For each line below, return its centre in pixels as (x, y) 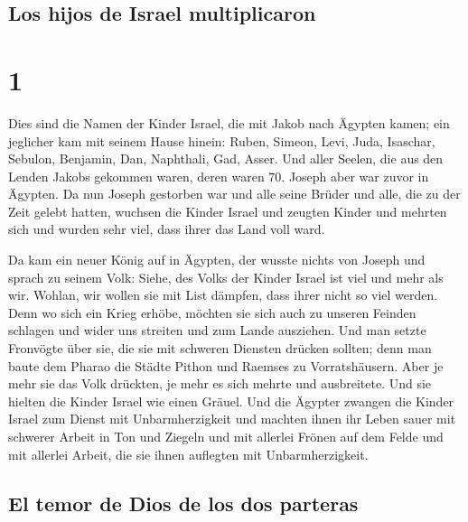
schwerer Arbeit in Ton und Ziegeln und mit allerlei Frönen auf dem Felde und (226, 436)
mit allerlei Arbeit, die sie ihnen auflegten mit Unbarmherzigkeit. (188, 454)
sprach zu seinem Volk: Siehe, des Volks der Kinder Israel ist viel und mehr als (226, 277)
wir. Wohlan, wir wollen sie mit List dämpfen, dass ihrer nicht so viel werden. (223, 295)
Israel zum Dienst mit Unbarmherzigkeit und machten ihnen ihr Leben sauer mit (232, 419)
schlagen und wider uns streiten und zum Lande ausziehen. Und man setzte (217, 330)
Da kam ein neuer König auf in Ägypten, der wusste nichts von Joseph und (217, 260)
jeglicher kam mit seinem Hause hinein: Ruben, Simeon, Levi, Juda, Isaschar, (222, 140)
